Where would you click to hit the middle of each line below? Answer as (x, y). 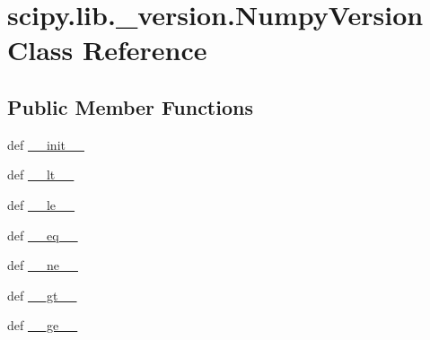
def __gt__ (42, 295)
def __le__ (41, 204)
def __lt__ (41, 174)
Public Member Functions (130, 106)
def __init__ (46, 144)
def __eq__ (43, 235)
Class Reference (107, 50)
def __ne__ (43, 265)
